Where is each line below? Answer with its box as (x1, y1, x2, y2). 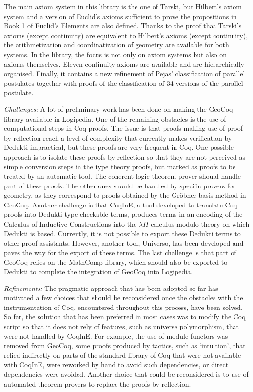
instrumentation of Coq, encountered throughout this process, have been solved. (4, 302, 243, 312)
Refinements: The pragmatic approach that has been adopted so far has (4, 283, 218, 293)
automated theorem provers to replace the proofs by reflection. (4, 378, 191, 389)
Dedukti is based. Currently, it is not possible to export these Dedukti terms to (4, 228, 241, 238)
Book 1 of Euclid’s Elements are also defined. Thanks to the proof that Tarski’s (4, 21, 242, 31)
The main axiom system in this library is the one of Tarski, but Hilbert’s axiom (4, 1, 242, 11)
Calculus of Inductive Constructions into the (4, 219, 137, 229)
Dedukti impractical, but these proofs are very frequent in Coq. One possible (4, 142, 234, 152)
